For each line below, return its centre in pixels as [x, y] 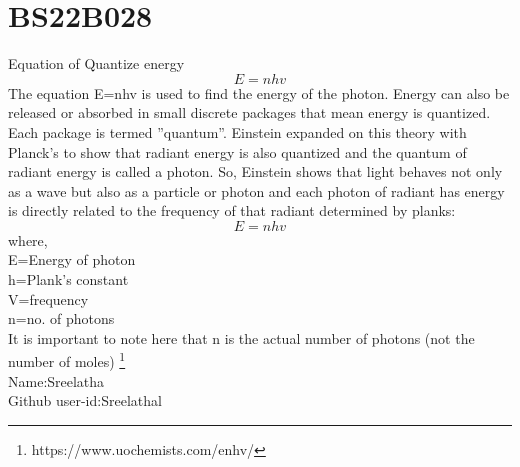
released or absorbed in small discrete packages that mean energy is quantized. [249, 112]
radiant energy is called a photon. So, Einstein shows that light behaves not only [255, 171]
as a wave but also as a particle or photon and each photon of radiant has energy [256, 190]
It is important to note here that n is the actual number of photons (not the [241, 337]
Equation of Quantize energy [96, 63]
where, [28, 239]
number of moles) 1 [67, 360]
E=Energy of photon [72, 259]
